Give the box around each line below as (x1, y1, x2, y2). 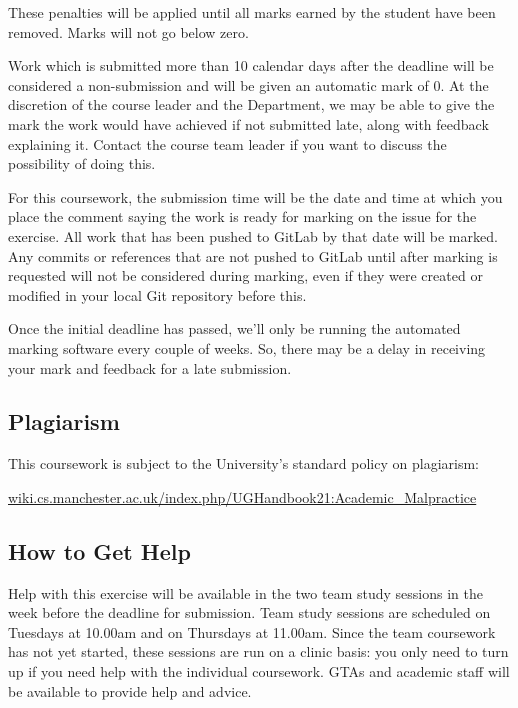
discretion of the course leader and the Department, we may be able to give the (8, 94, 495, 115)
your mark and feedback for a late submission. (8, 357, 292, 378)
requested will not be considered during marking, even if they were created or (8, 265, 483, 286)
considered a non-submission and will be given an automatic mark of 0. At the (8, 74, 489, 95)
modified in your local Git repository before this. (8, 284, 307, 305)
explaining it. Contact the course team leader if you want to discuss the (8, 133, 447, 154)
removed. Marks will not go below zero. (8, 21, 249, 42)
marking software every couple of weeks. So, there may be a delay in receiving (8, 337, 486, 358)
